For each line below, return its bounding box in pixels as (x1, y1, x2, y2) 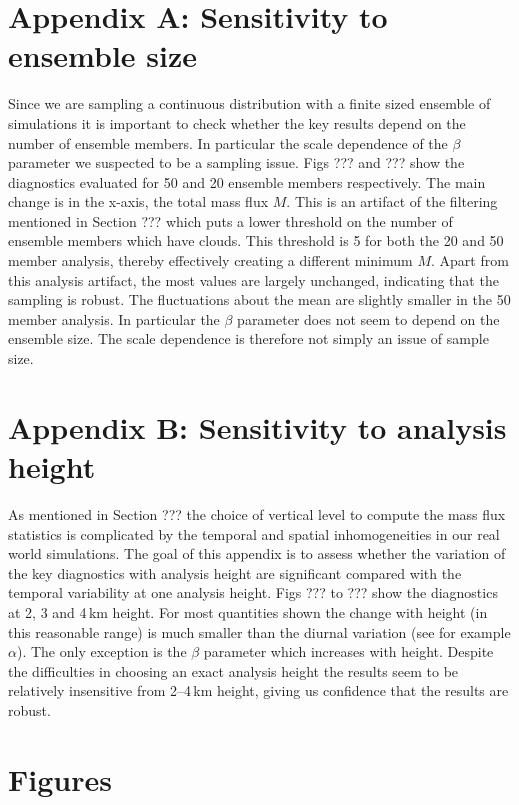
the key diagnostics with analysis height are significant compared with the (8, 562, 462, 583)
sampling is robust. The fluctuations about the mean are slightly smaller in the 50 (8, 289, 511, 310)
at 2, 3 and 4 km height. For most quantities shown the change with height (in (8, 601, 488, 622)
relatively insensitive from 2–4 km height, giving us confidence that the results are (8, 680, 509, 701)
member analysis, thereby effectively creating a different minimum (8, 250, 413, 271)
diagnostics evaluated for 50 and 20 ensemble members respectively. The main (8, 171, 486, 192)
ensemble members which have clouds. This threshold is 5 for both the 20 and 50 (8, 230, 504, 251)
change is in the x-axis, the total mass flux (8, 191, 269, 212)
